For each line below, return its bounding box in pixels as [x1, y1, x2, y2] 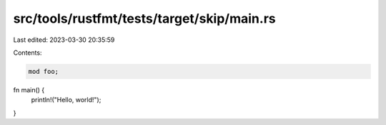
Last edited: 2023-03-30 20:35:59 [13, 36, 115, 44]
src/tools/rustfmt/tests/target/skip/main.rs [13, 11, 276, 26]
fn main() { [13, 85, 45, 94]
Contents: [13, 48, 42, 57]
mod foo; [28, 67, 59, 75]
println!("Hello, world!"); [31, 96, 102, 104]
